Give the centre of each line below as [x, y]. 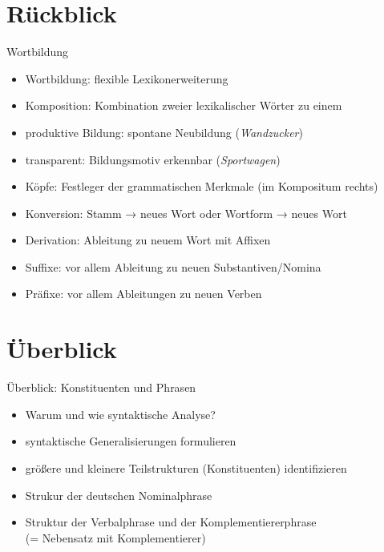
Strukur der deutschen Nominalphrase [119, 495]
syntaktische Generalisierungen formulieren [131, 441]
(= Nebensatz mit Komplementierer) [115, 537]
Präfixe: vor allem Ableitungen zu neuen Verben [143, 294]
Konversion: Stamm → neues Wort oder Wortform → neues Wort [186, 213]
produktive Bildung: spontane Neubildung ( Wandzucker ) [164, 132]
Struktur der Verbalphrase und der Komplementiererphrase [171, 522]
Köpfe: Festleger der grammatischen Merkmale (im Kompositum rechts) [202, 186]
